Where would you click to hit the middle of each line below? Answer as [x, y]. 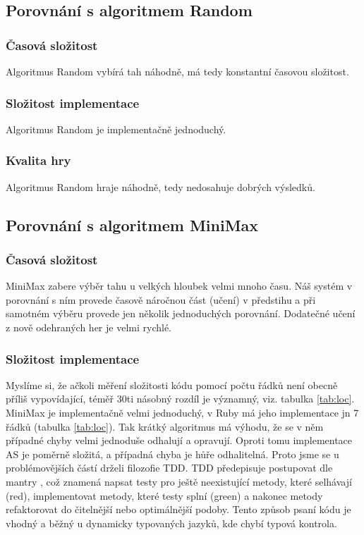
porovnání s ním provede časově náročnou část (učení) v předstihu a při [161, 299]
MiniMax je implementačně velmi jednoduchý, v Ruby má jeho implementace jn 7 [182, 412]
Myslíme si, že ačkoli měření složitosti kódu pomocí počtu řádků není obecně [172, 385]
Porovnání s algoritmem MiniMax [132, 225]
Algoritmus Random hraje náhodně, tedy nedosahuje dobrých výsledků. [160, 186]
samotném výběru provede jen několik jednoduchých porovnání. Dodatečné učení [181, 313]
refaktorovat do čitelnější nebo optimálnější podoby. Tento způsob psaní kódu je [178, 509]
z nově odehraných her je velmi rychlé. [89, 327]
